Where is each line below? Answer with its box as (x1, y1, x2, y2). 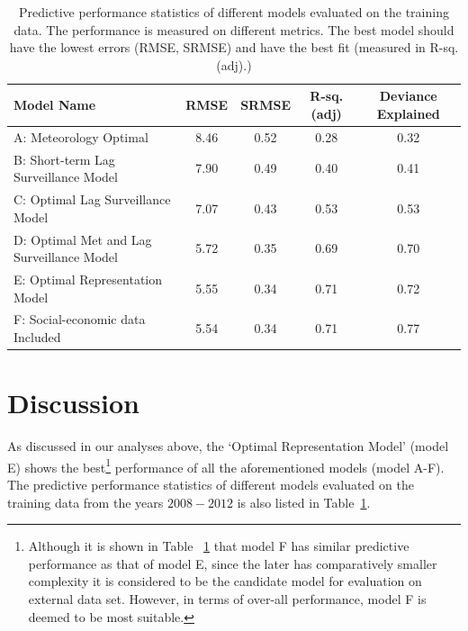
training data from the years (7, 492, 164, 511)
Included (13, 328, 61, 346)
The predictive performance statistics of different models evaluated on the (7, 475, 414, 494)
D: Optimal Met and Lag (13, 230, 152, 248)
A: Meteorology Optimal (13, 127, 148, 146)
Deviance (379, 86, 437, 105)
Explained (376, 104, 440, 122)
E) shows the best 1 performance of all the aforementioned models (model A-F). (7, 455, 445, 476)
